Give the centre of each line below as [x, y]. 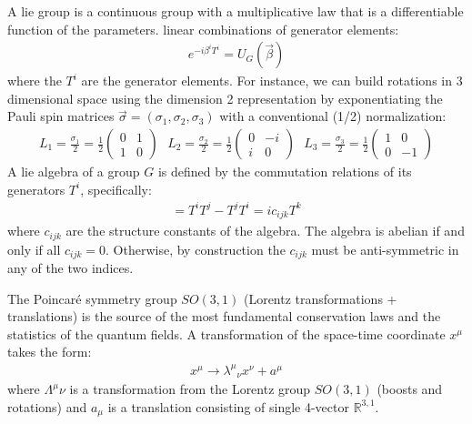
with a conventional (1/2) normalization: [333, 116]
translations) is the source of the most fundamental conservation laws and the [224, 316]
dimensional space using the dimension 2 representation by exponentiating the [225, 98]
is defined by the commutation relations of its [285, 172]
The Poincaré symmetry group [92, 298]
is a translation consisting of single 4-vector [228, 406]
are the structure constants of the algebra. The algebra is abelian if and [265, 231]
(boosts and [410, 389]
